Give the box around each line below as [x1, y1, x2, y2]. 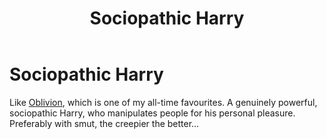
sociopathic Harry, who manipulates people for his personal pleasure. [9, 107, 296, 119]
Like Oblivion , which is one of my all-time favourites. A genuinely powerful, [9, 96, 318, 108]
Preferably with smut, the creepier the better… [9, 117, 200, 129]
